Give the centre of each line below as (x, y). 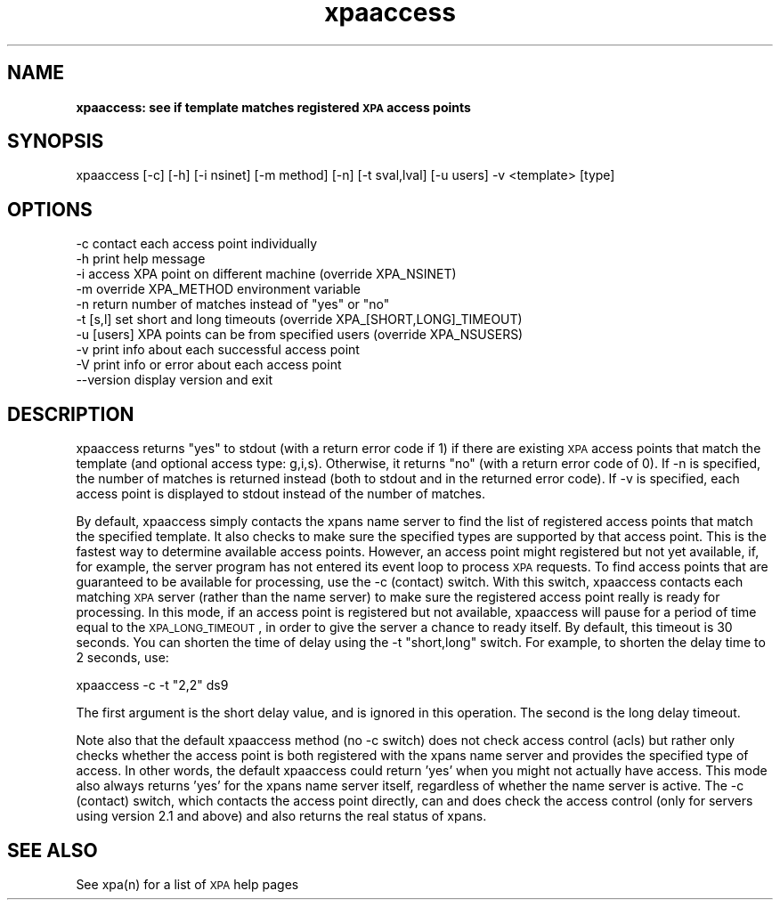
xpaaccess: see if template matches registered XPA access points (273, 107)
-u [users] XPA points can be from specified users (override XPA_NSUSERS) (300, 335)
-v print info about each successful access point (218, 350)
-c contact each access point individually (197, 244)
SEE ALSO (53, 850)
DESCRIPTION (71, 414)
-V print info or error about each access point (209, 365)
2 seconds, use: (122, 658)
